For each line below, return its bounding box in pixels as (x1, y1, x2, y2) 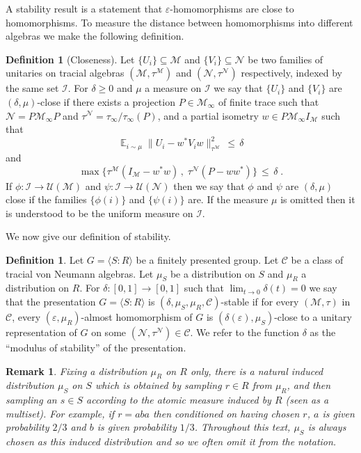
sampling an (6, 392, 57, 407)
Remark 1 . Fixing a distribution (6, 363, 147, 378)
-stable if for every (220, 294, 299, 308)
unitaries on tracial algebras (6, 65, 125, 80)
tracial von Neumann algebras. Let (6, 266, 154, 280)
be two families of (248, 51, 323, 66)
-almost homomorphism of (81, 310, 193, 324)
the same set (6, 81, 59, 95)
